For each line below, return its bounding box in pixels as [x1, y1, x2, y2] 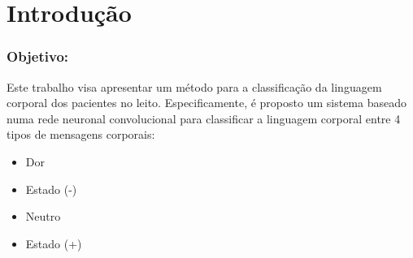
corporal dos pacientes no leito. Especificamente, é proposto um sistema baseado [7, 94, 406, 111]
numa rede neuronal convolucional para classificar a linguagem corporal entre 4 [7, 110, 401, 127]
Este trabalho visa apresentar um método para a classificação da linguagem [7, 78, 382, 95]
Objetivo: [7, 46, 69, 67]
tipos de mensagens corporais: [7, 126, 155, 143]
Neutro [25, 208, 61, 225]
